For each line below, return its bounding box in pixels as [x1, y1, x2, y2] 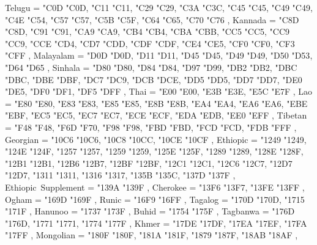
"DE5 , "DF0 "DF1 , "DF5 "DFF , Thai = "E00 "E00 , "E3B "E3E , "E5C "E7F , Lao [5, 85, 313, 98]
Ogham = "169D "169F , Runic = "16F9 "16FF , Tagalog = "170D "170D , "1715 [5, 192, 305, 205]
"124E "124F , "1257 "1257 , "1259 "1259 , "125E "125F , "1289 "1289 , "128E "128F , [5, 145, 304, 158]
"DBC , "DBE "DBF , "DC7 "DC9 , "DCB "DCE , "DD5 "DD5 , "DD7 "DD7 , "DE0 [5, 73, 302, 86]
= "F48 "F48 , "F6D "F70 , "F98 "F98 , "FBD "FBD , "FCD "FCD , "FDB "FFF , [5, 120, 297, 133]
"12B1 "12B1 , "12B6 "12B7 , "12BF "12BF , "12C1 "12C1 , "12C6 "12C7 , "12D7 [5, 156, 293, 169]
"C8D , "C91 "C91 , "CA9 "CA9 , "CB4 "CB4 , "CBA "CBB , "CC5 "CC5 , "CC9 [5, 25, 290, 38]
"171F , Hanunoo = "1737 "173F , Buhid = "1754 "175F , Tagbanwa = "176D [5, 205, 295, 218]
